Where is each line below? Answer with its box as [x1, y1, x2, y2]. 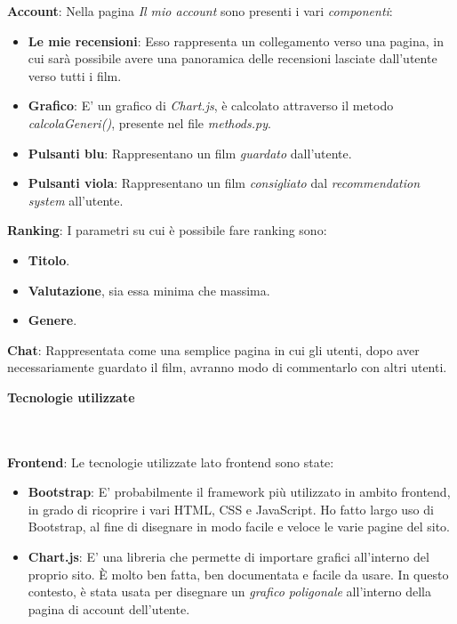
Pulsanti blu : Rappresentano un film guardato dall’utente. [28, 143, 352, 162]
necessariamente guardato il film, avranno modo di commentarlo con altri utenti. [7, 358, 447, 377]
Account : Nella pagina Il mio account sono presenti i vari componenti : [7, 2, 393, 20]
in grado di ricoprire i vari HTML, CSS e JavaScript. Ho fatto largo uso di [28, 499, 434, 518]
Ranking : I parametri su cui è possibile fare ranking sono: [7, 221, 327, 239]
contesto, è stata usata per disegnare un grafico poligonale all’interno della [28, 582, 431, 601]
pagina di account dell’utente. [28, 599, 190, 618]
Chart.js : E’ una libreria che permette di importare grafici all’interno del [28, 547, 429, 566]
